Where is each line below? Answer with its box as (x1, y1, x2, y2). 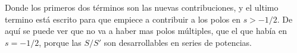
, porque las (39, 36, 82, 48)
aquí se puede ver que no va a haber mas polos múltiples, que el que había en (5, 24, 287, 37)
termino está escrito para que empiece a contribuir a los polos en (5, 13, 240, 25)
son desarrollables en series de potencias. (104, 36, 252, 48)
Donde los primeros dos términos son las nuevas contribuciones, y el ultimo (5, 1, 279, 13)
